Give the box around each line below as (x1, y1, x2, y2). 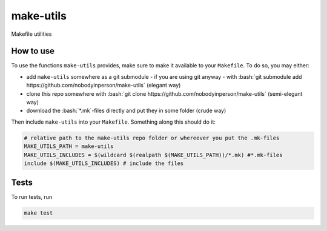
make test (24, 210, 53, 216)
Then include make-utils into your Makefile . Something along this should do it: (11, 118, 216, 126)
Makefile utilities (11, 30, 52, 38)
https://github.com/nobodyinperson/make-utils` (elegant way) (26, 82, 181, 89)
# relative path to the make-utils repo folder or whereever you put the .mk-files (24, 134, 280, 141)
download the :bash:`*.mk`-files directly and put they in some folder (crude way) (26, 107, 226, 115)
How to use (11, 46, 54, 56)
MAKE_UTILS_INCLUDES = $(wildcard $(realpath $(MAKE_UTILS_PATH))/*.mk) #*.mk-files (24, 152, 283, 158)
